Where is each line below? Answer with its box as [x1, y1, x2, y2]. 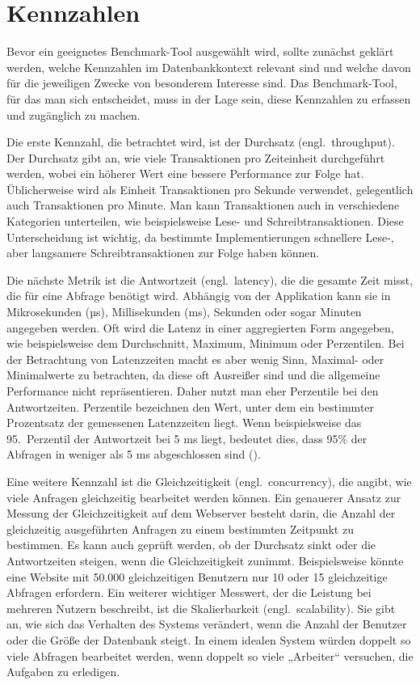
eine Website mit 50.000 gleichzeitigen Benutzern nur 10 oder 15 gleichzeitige [6, 568, 388, 585]
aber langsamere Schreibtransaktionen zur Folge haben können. [6, 244, 320, 261]
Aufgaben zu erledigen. [6, 663, 120, 680]
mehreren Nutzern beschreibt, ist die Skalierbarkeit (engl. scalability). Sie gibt [6, 599, 396, 616]
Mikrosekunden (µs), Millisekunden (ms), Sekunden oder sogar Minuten [6, 303, 362, 320]
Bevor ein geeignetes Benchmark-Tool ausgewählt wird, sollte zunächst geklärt [6, 43, 394, 60]
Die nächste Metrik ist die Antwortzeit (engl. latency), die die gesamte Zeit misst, [6, 271, 414, 288]
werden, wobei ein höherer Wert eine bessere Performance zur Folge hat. [6, 165, 364, 182]
